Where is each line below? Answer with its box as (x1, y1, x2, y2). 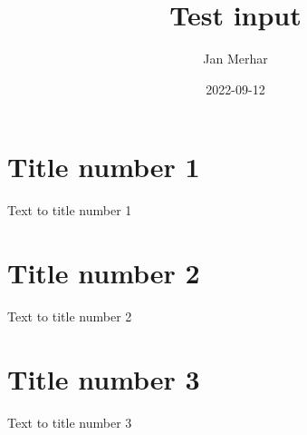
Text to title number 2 (7, 306, 132, 325)
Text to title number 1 (7, 201, 132, 220)
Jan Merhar (203, 49, 268, 68)
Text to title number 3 (7, 412, 132, 431)
